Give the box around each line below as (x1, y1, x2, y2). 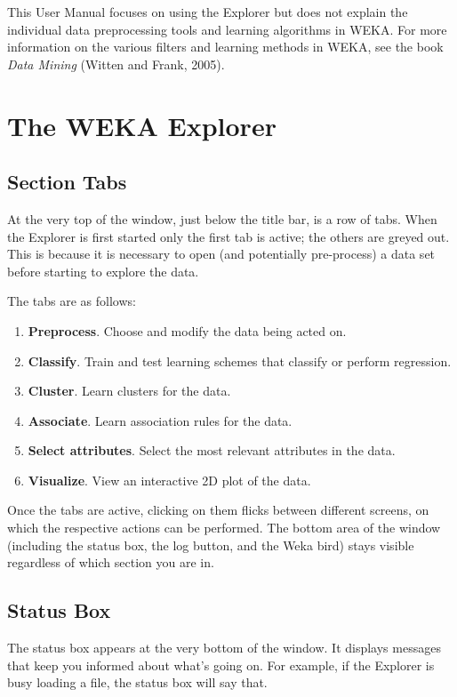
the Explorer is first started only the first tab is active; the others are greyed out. (7, 227, 450, 245)
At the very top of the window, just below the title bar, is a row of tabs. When (7, 209, 437, 228)
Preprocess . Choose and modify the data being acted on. (28, 321, 347, 340)
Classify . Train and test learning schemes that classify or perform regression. (28, 351, 452, 370)
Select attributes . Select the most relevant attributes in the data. (28, 441, 396, 460)
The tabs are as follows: (7, 292, 136, 310)
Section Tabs (7, 168, 127, 196)
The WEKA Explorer (7, 107, 277, 143)
